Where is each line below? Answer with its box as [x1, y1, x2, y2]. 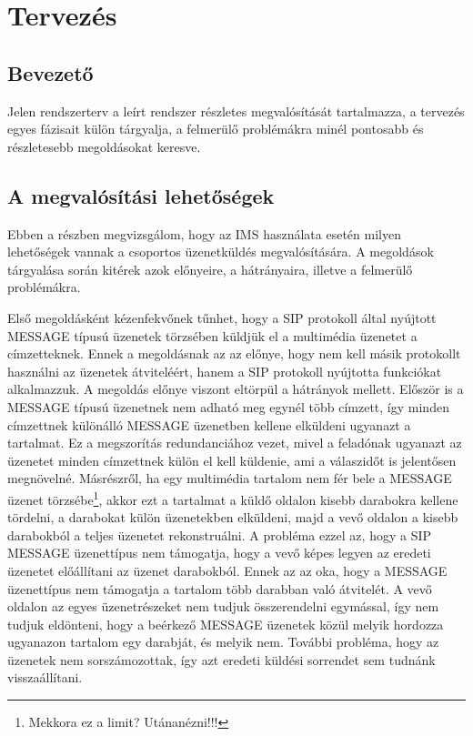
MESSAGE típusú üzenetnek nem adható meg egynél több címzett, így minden [7, 397, 449, 416]
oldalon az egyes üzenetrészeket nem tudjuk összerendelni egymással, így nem [7, 597, 439, 616]
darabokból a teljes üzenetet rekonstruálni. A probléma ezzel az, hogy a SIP [7, 525, 432, 544]
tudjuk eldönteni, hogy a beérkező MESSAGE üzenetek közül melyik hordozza [7, 614, 444, 633]
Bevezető [7, 58, 94, 86]
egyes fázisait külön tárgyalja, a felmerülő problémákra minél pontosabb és [7, 119, 424, 138]
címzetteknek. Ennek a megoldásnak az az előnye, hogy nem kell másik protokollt [7, 344, 461, 363]
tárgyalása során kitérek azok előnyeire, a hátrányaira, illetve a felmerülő [7, 259, 413, 278]
